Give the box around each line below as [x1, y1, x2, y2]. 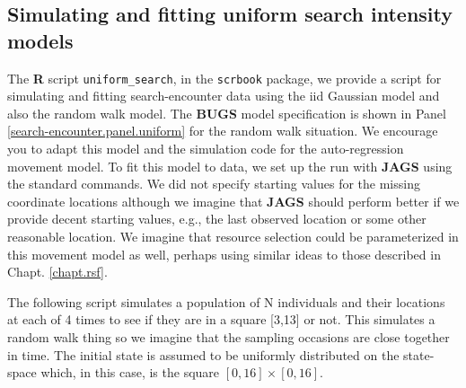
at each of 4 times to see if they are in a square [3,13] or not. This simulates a [7, 310, 435, 329]
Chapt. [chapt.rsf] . [7, 262, 108, 281]
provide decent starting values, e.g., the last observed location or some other [7, 209, 426, 228]
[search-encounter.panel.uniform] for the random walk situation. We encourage [7, 121, 438, 140]
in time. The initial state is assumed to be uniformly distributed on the [7, 345, 400, 364]
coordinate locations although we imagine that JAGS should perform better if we [7, 191, 460, 210]
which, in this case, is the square [40, 363, 220, 382]
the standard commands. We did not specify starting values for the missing [7, 174, 420, 193]
